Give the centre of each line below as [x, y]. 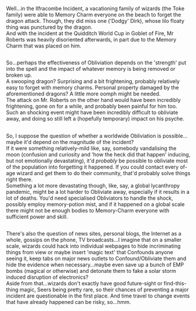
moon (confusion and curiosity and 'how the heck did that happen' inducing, [98, 154]
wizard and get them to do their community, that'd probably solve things [104, 173]
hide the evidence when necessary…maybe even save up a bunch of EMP [95, 265]
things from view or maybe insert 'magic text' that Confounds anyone [90, 252]
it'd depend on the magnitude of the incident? [79, 142]
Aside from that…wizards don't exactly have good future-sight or [84, 283]
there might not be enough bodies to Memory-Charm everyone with [88, 210]
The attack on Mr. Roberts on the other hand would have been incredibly [94, 100]
